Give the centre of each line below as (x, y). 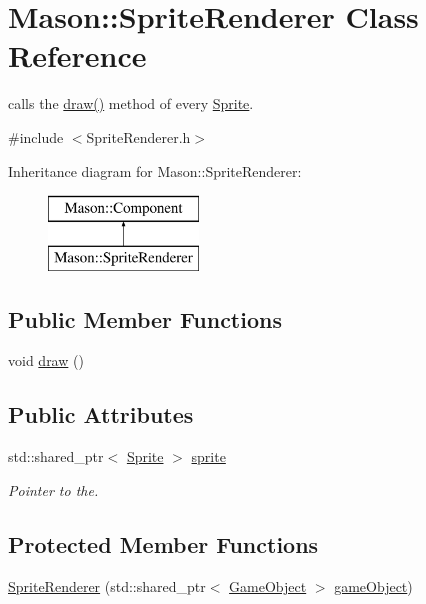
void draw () (46, 360)
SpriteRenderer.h (138, 136)
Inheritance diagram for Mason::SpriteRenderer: (155, 170)
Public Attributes (101, 414)
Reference (77, 55)
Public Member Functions (145, 318)
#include (36, 136)
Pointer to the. (53, 489)
